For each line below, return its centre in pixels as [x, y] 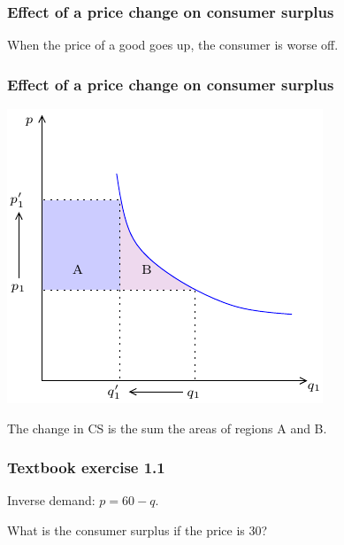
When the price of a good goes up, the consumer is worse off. [173, 45]
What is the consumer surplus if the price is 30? [138, 530]
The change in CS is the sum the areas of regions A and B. [167, 428]
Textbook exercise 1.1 [86, 467]
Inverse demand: [51, 500]
